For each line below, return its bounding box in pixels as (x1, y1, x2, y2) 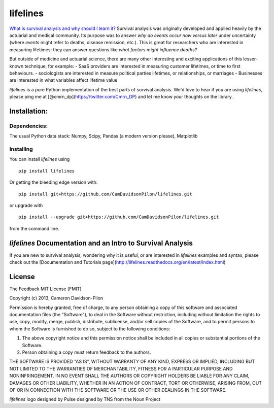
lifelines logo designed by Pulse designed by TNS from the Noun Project (9, 396, 161, 402)
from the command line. (9, 225, 59, 231)
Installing (9, 145, 33, 152)
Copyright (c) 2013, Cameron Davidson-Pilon (9, 295, 104, 301)
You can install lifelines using (9, 156, 70, 162)
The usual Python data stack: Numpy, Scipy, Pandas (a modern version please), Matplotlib (9, 133, 198, 139)
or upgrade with (9, 202, 43, 208)
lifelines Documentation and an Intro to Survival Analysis (9, 239, 193, 247)
